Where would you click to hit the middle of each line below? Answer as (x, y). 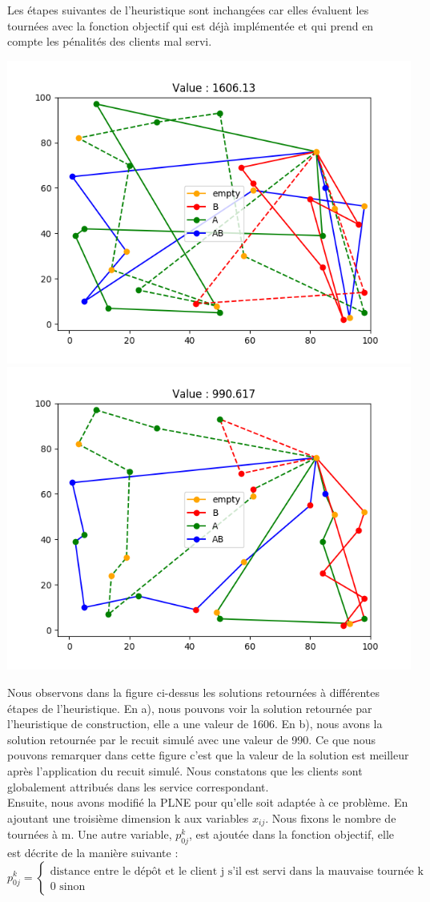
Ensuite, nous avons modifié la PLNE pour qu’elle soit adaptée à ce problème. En (208, 802)
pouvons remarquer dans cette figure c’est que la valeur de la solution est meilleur (208, 755)
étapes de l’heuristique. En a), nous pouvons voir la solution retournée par (190, 708)
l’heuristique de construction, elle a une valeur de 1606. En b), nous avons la (195, 724)
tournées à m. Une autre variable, (90, 834)
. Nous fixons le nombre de (331, 817)
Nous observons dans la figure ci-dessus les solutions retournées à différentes (194, 692)
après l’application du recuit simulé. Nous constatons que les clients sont (185, 770)
